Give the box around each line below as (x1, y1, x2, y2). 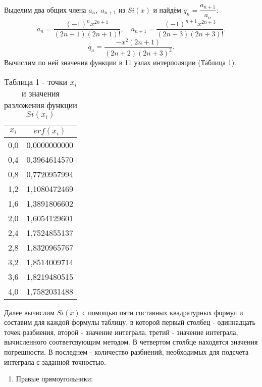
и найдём (153, 4, 181, 15)
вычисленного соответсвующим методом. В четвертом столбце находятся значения (4, 336, 258, 347)
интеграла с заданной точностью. (4, 356, 106, 367)
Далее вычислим (4, 307, 55, 317)
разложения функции (4, 99, 77, 111)
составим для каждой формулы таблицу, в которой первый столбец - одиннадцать (4, 317, 255, 327)
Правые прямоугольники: (16, 373, 93, 384)
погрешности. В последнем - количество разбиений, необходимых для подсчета (4, 346, 249, 357)
